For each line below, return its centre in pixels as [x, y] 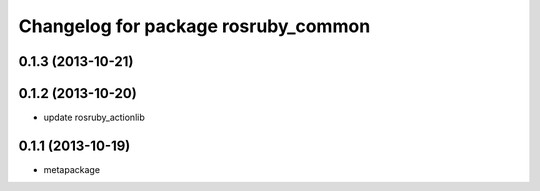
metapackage [71, 169]
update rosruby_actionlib [94, 117]
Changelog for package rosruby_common [194, 26]
